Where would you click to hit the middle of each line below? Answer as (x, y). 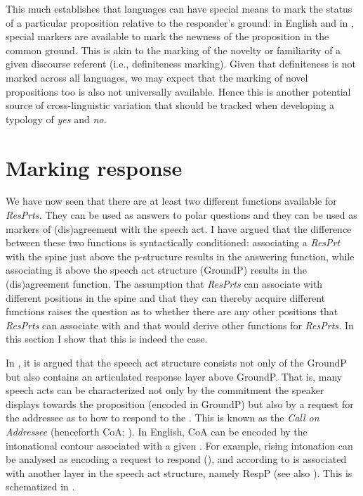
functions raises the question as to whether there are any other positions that (172, 311)
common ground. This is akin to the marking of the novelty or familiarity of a (173, 50)
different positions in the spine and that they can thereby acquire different (166, 297)
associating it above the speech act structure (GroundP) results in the (157, 270)
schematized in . (40, 487)
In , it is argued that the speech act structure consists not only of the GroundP (176, 362)
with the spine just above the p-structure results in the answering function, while (180, 256)
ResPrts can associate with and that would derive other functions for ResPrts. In (180, 325)
